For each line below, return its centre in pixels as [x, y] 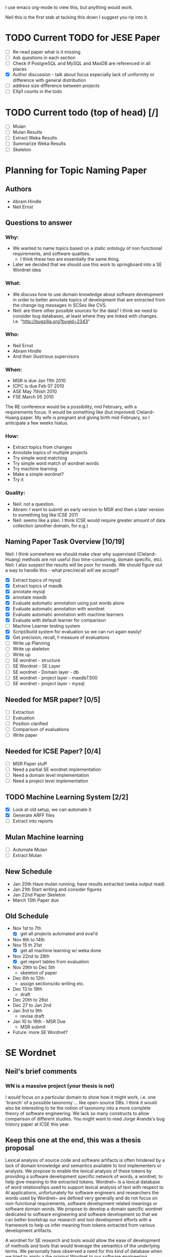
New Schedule [29, 872]
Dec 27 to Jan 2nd [32, 1005]
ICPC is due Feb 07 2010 [38, 386]
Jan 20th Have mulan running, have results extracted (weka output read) [89, 884]
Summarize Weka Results [39, 144]
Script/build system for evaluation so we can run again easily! [77, 632]
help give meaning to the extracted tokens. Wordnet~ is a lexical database [83, 1182]
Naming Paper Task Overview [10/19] [65, 542]
